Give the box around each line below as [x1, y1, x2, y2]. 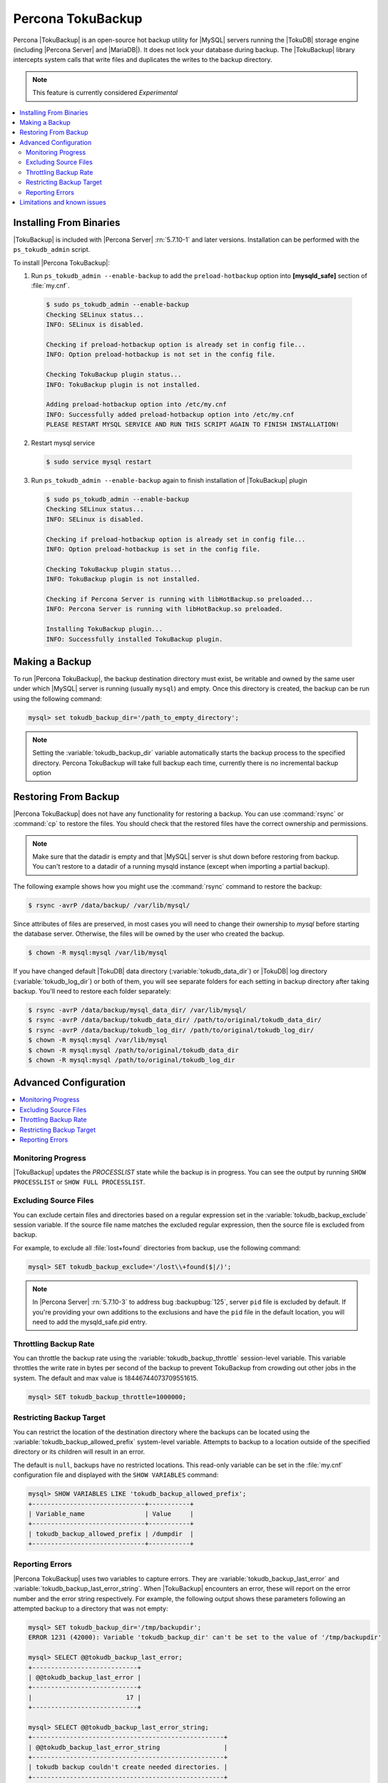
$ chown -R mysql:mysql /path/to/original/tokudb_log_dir [28, 1056, 235, 1064]
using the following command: [13, 694, 103, 703]
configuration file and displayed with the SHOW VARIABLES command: [13, 1471, 219, 1479]
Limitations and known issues [19, 198, 106, 207]
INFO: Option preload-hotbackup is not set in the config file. [46, 350, 276, 359]
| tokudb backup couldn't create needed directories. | [28, 1763, 228, 1772]
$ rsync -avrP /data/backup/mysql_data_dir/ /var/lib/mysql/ [28, 1006, 247, 1014]
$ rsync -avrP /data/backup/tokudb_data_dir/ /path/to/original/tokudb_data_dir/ [28, 1016, 322, 1024]
